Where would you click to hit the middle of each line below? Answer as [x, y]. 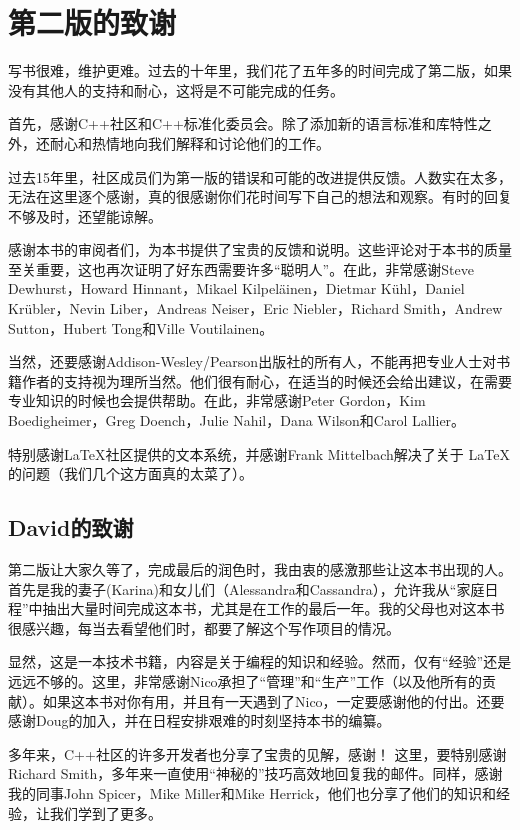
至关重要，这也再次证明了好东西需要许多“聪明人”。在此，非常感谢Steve [241, 268]
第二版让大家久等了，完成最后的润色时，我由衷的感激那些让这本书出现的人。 [260, 569]
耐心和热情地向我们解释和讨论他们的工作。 [189, 142]
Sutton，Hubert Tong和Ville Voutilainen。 [141, 327]
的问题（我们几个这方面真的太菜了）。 [130, 473]
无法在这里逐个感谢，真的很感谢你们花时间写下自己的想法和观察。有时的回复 [260, 196]
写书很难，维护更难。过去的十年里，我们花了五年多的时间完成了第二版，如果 [260, 70]
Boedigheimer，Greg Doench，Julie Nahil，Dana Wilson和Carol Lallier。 [237, 420]
